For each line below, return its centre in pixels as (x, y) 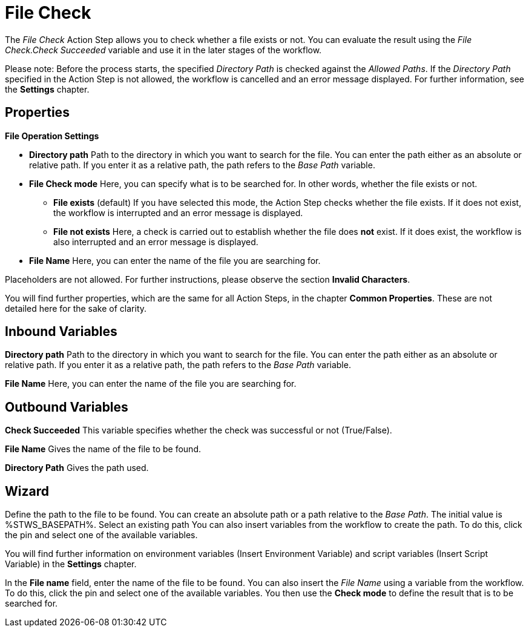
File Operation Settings (52, 136)
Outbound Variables (67, 407)
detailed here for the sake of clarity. (76, 308)
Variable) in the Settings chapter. (71, 564)
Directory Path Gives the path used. (77, 468)
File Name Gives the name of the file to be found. (103, 449)
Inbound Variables (61, 332)
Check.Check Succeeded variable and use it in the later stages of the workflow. (163, 50)
